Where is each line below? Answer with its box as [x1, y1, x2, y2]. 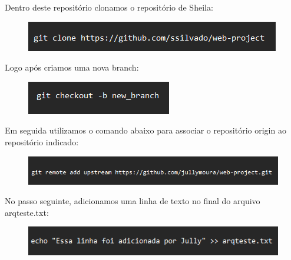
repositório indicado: [5, 135, 79, 148]
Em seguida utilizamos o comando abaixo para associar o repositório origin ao [5, 124, 286, 136]
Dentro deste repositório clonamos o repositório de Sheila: [5, 1, 213, 13]
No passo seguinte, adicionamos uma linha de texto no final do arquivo [5, 195, 260, 207]
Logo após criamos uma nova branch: [5, 61, 139, 74]
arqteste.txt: [5, 206, 49, 218]
